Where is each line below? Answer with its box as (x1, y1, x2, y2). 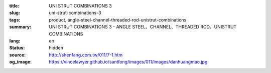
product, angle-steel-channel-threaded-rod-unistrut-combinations (49, 16, 187, 22)
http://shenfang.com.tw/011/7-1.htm (49, 51, 123, 57)
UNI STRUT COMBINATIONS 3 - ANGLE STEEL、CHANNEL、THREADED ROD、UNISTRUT (49, 24, 237, 30)
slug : (9, 10, 20, 16)
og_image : (9, 59, 32, 65)
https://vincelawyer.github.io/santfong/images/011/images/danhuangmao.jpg (49, 59, 208, 65)
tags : (9, 16, 21, 22)
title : (9, 3, 20, 8)
